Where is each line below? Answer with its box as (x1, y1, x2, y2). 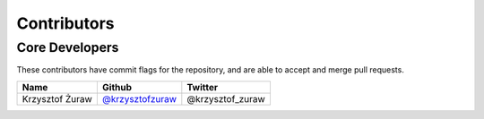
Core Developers (16, 39, 119, 55)
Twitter (186, 81, 219, 93)
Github (101, 81, 133, 93)
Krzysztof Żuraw (22, 92, 93, 105)
